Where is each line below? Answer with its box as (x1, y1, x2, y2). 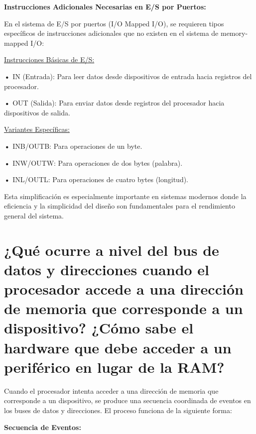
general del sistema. (4, 210, 64, 220)
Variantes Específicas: (4, 124, 70, 134)
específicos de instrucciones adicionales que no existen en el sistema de (4, 28, 219, 38)
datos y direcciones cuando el (4, 259, 210, 279)
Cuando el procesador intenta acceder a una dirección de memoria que (4, 385, 219, 396)
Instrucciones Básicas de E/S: (4, 54, 95, 65)
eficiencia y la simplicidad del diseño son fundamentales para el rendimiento (4, 201, 235, 211)
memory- (220, 28, 248, 38)
